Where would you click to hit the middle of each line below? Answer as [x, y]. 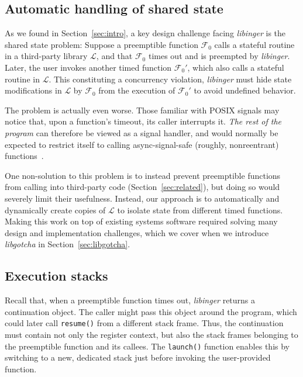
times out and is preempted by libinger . [219, 56]
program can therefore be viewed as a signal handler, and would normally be [142, 132]
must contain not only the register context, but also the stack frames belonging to [151, 334]
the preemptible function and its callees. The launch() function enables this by [147, 346]
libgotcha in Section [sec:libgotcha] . [68, 244]
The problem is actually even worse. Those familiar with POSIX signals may [142, 110]
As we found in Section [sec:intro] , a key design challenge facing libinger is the [145, 33]
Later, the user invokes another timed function [88, 67]
